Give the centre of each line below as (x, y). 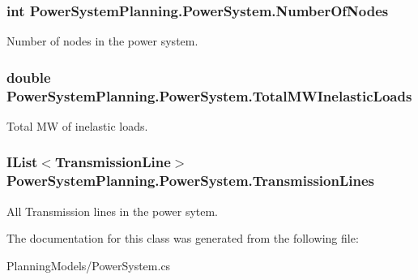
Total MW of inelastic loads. (77, 125)
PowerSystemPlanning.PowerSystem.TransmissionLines (190, 181)
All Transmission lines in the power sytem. (113, 211)
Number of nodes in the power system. (102, 41)
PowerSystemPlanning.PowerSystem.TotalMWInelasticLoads (209, 95)
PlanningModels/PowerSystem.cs (89, 265)
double (29, 77)
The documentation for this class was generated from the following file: (183, 238)
